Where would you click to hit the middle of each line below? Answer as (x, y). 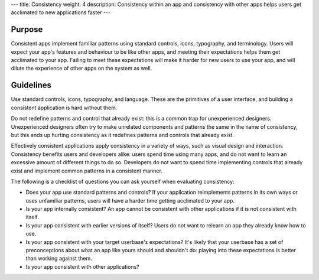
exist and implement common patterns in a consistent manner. (87, 171)
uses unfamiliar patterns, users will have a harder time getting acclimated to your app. (130, 200)
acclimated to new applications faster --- (61, 12)
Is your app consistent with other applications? (82, 266)
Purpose (27, 30)
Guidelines (31, 85)
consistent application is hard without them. (64, 108)
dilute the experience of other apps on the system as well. (82, 69)
